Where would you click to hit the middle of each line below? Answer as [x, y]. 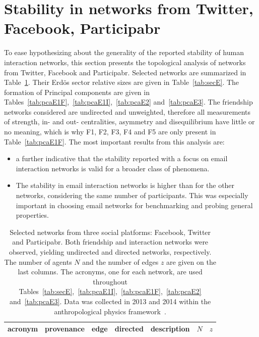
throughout [110, 281]
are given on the [191, 261]
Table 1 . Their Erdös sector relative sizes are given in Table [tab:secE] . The [122, 82]
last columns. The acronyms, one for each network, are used [110, 272]
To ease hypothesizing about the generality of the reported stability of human [124, 52]
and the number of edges [120, 261]
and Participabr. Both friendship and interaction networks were [110, 242]
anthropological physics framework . [110, 311]
